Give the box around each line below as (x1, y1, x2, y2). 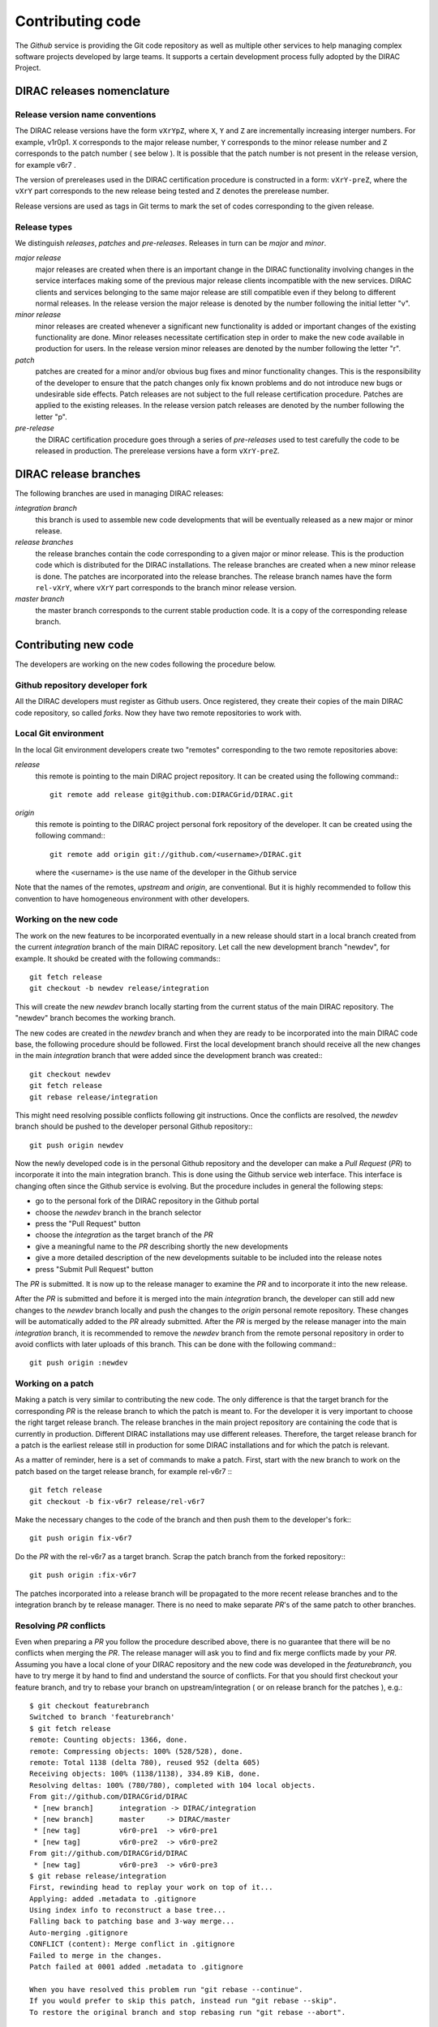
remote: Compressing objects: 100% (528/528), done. (29, 1746, 243, 1755)
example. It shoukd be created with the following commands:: (15, 954, 221, 963)
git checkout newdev (29, 1069, 111, 1078)
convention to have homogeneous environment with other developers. (15, 894, 251, 903)
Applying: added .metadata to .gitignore (29, 1894, 196, 1903)
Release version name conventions (15, 109, 157, 121)
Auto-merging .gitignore (29, 1928, 128, 1937)
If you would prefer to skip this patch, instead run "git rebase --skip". (29, 1996, 337, 2006)
